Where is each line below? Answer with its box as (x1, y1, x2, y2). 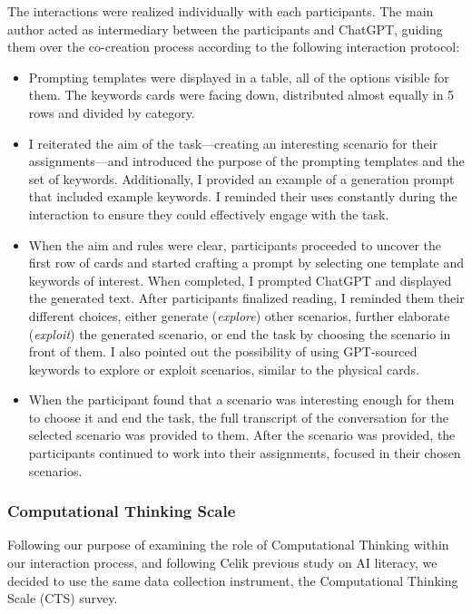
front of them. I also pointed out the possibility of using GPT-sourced (28, 342, 418, 361)
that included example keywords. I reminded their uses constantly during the (28, 187, 457, 206)
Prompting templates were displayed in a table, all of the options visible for (28, 67, 449, 86)
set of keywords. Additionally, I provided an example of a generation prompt (28, 169, 455, 188)
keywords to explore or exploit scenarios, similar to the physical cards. (28, 359, 419, 378)
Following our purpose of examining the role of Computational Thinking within (7, 535, 449, 554)
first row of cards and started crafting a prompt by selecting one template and (28, 253, 465, 272)
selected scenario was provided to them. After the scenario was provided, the (28, 425, 456, 444)
